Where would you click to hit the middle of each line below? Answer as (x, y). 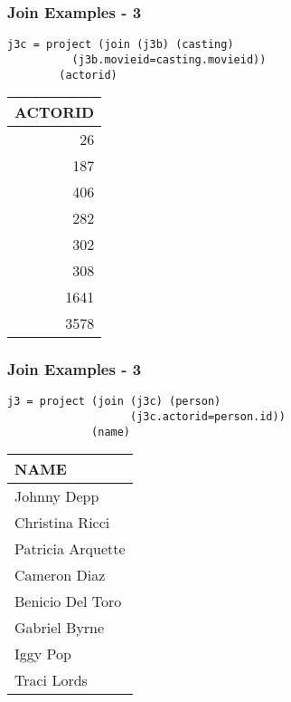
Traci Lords (51, 680)
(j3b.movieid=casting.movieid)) (169, 59)
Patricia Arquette (70, 549)
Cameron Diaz (60, 575)
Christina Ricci (62, 523)
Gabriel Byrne (60, 628)
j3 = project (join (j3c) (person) (114, 402)
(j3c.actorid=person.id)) (208, 417)
